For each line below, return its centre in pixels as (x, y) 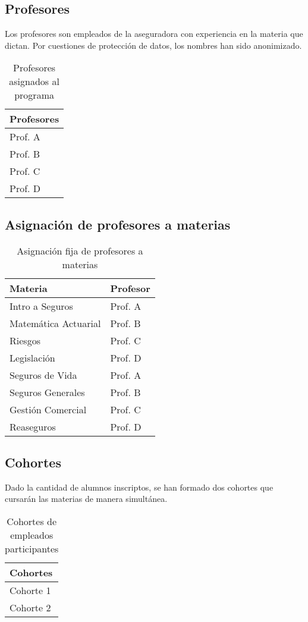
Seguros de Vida (43, 375)
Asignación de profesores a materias (118, 224)
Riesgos (25, 340)
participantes (32, 548)
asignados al (34, 81)
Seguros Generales (47, 392)
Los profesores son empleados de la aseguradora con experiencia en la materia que (154, 34)
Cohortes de (32, 521)
